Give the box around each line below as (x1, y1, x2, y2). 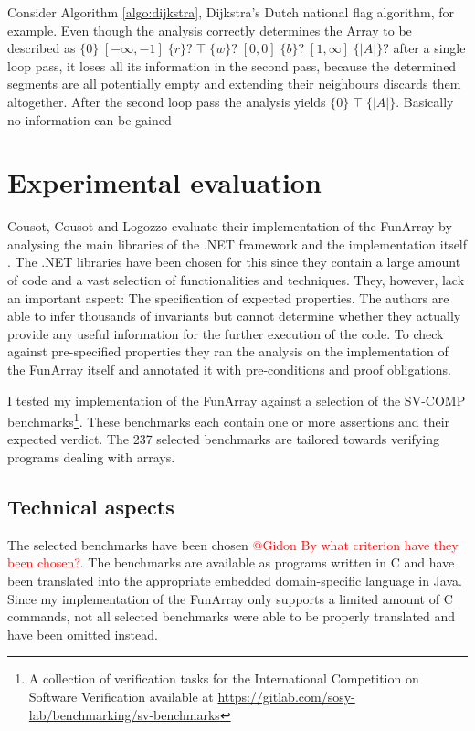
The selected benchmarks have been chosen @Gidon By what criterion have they (7, 535, 459, 554)
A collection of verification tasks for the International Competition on (28, 669, 419, 688)
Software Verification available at (28, 687, 214, 706)
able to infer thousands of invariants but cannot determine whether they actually (7, 306, 461, 325)
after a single (393, 38, 466, 58)
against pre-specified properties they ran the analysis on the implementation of (7, 342, 449, 361)
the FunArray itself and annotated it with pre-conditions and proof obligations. (7, 360, 452, 379)
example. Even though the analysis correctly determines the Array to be (7, 20, 412, 39)
